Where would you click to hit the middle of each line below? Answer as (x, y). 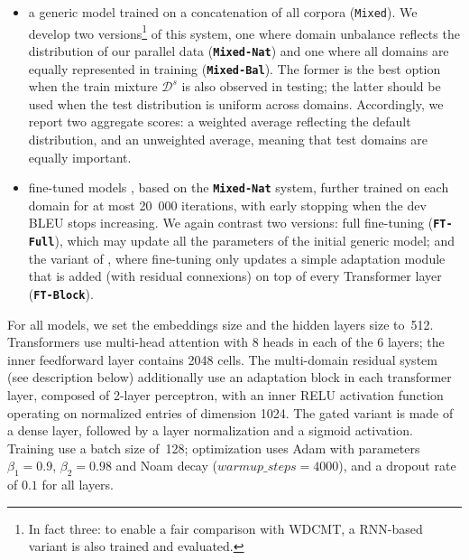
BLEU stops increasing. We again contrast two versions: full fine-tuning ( (231, 223)
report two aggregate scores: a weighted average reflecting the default (220, 121)
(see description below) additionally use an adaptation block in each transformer (230, 377)
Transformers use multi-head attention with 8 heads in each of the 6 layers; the (226, 342)
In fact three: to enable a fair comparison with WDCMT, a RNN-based (225, 528)
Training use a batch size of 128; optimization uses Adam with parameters (214, 448)
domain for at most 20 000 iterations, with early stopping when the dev (227, 205)
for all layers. (78, 485)
